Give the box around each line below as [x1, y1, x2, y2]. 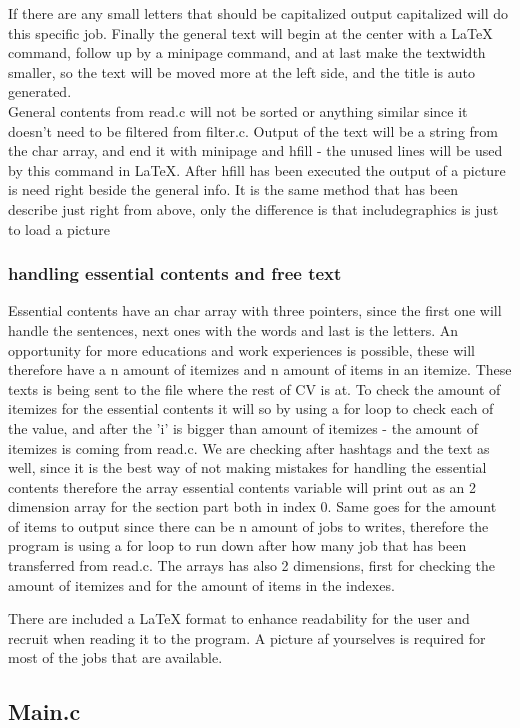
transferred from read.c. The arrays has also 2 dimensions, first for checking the [8, 555, 495, 576]
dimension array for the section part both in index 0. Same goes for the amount [8, 496, 497, 517]
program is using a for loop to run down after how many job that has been [8, 535, 467, 556]
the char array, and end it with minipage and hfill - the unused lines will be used [8, 140, 503, 161]
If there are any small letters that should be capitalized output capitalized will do [8, 3, 509, 23]
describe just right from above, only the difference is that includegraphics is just [8, 198, 499, 219]
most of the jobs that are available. [8, 647, 223, 668]
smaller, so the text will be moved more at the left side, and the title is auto [8, 61, 475, 82]
